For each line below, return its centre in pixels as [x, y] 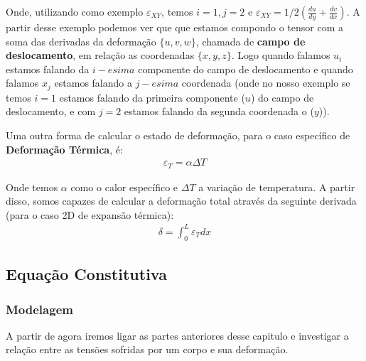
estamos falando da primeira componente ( [152, 97]
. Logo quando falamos [281, 55]
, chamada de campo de [251, 41]
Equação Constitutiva [86, 274]
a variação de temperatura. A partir [277, 187]
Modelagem [39, 309]
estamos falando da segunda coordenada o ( [219, 111]
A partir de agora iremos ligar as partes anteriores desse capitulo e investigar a [177, 335]
